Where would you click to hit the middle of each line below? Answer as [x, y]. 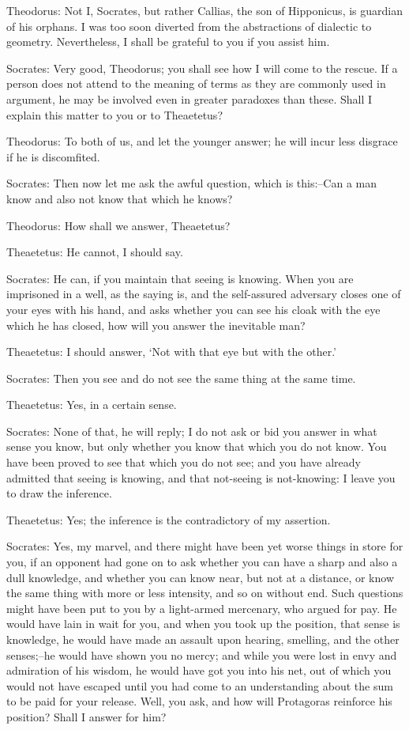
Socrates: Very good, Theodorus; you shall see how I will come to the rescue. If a [202, 68]
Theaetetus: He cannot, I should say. [95, 252]
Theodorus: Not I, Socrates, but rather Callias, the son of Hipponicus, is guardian [204, 10]
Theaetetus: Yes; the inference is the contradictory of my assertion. [169, 519]
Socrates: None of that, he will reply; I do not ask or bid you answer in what [192, 431]
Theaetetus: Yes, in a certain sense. [92, 405]
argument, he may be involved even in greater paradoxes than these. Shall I [189, 98]
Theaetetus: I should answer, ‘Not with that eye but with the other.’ [171, 352]
